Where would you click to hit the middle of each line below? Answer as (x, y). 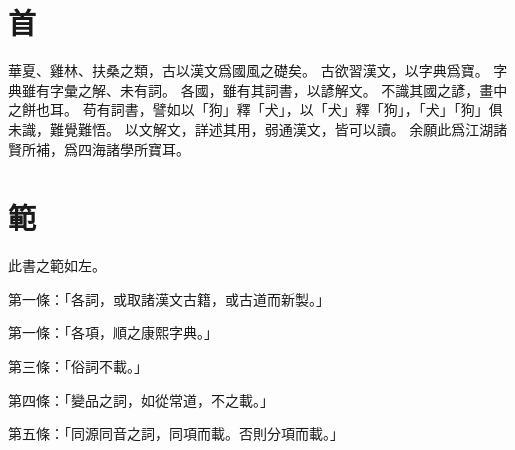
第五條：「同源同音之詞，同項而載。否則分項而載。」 (176, 433)
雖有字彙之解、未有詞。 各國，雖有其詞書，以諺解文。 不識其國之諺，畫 (257, 89)
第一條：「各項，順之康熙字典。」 (113, 332)
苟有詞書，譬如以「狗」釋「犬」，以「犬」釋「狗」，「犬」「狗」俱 (292, 109)
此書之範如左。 (57, 265)
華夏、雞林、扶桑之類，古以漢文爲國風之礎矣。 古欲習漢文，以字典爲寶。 (248, 70)
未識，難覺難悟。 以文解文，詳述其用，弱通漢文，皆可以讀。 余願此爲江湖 (251, 128)
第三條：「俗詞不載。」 (78, 366)
